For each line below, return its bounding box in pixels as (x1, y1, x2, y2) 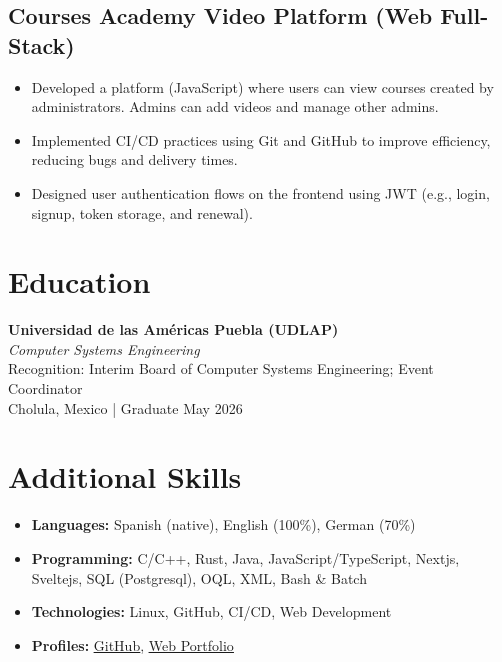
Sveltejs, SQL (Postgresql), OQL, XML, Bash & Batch (31, 567, 367, 588)
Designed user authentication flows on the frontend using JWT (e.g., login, (31, 182, 490, 203)
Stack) (8, 29, 75, 60)
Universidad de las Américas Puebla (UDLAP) (8, 319, 339, 340)
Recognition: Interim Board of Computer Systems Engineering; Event (8, 358, 434, 379)
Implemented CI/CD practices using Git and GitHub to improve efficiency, (31, 129, 491, 150)
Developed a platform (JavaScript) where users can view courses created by (31, 76, 494, 97)
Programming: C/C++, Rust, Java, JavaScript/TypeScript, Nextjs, (31, 547, 460, 568)
